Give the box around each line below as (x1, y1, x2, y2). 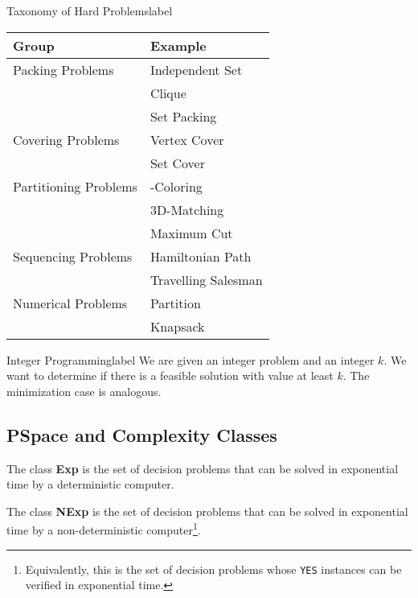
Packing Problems (13, 60, 114, 79)
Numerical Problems (13, 293, 128, 312)
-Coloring (150, 176, 203, 196)
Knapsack (150, 316, 205, 336)
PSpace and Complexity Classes (6, 422, 277, 447)
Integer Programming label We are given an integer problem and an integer (6, 351, 375, 368)
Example (150, 35, 207, 55)
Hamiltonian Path (150, 246, 252, 266)
